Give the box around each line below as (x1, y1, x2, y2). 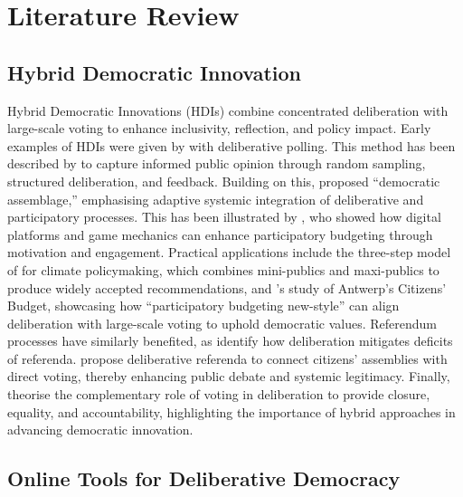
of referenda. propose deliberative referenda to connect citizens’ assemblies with (7, 349, 448, 368)
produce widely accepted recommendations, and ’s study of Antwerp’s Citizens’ (7, 278, 447, 297)
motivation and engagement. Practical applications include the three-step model (7, 243, 451, 262)
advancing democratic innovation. (7, 420, 194, 439)
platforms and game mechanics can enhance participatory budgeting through (7, 225, 433, 244)
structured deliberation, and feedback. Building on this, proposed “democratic (7, 171, 440, 190)
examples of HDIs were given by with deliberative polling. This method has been (7, 136, 456, 155)
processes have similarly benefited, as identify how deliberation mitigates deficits (7, 331, 453, 350)
